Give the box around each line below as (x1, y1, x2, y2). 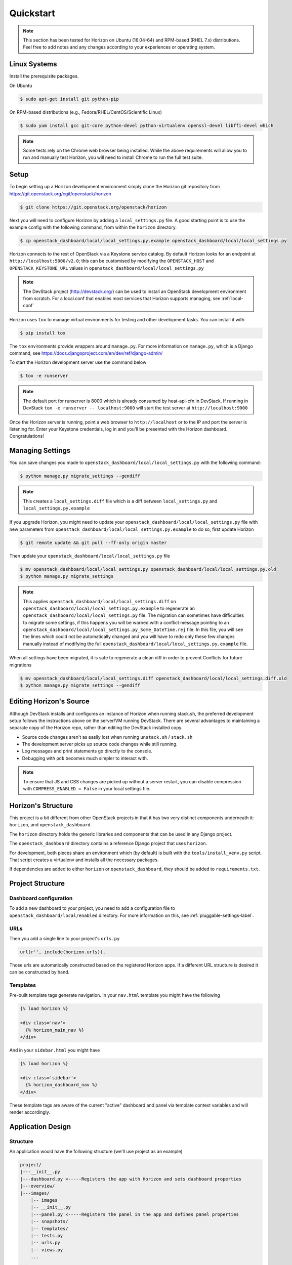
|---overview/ (20, 1183, 55, 1189)
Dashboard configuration (9, 895, 73, 902)
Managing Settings (9, 446, 71, 455)
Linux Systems (9, 60, 57, 68)
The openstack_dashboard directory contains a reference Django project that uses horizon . (9, 840, 207, 847)
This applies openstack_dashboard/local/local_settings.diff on (23, 598, 177, 604)
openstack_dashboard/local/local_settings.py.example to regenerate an (23, 605, 195, 611)
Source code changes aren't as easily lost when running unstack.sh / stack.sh (22, 734, 193, 740)
